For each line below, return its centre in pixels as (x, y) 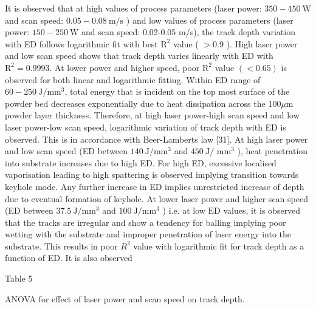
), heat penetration (273, 151)
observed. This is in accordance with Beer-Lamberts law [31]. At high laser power (156, 139)
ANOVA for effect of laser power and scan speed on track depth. (125, 298)
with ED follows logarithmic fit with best (81, 43)
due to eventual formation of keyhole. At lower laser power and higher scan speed (156, 198)
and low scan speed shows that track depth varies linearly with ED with (139, 56)
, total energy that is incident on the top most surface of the (177, 91)
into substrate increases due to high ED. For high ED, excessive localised (141, 162)
